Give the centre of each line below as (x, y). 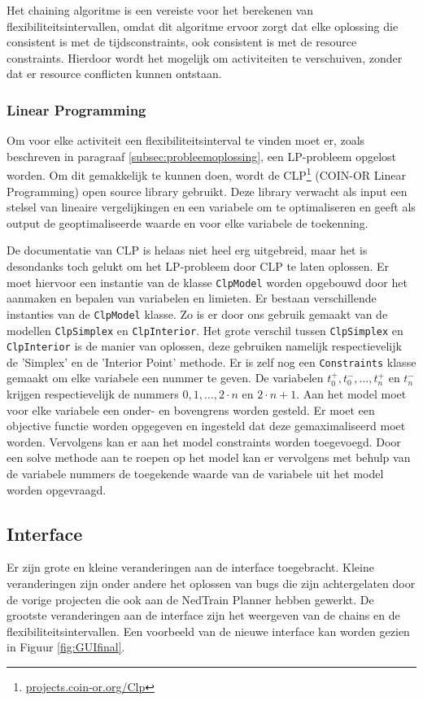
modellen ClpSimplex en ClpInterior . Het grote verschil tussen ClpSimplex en (205, 330)
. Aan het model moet (351, 394)
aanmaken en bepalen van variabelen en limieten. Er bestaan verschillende (192, 298)
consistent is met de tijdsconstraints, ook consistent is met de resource (182, 42)
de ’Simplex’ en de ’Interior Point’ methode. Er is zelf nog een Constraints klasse (211, 361)
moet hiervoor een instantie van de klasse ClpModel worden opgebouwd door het (207, 282)
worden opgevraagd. (57, 489)
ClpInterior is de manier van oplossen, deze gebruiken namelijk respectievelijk (204, 346)
